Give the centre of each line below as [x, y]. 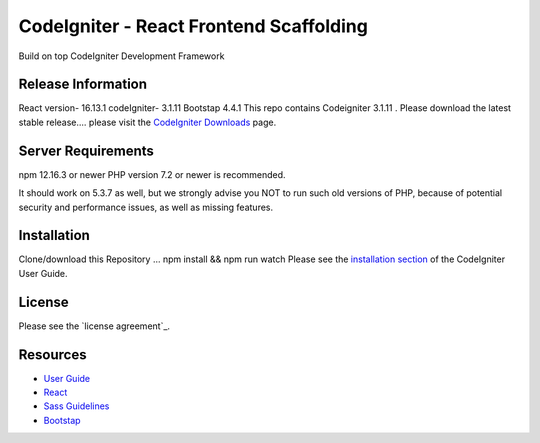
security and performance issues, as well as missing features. [146, 207]
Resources [52, 354]
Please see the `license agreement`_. [94, 326]
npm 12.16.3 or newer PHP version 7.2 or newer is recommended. [152, 174]
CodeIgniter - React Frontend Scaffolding [193, 26]
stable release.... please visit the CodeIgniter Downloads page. [147, 122]
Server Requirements [86, 150]
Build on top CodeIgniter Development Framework [121, 56]
